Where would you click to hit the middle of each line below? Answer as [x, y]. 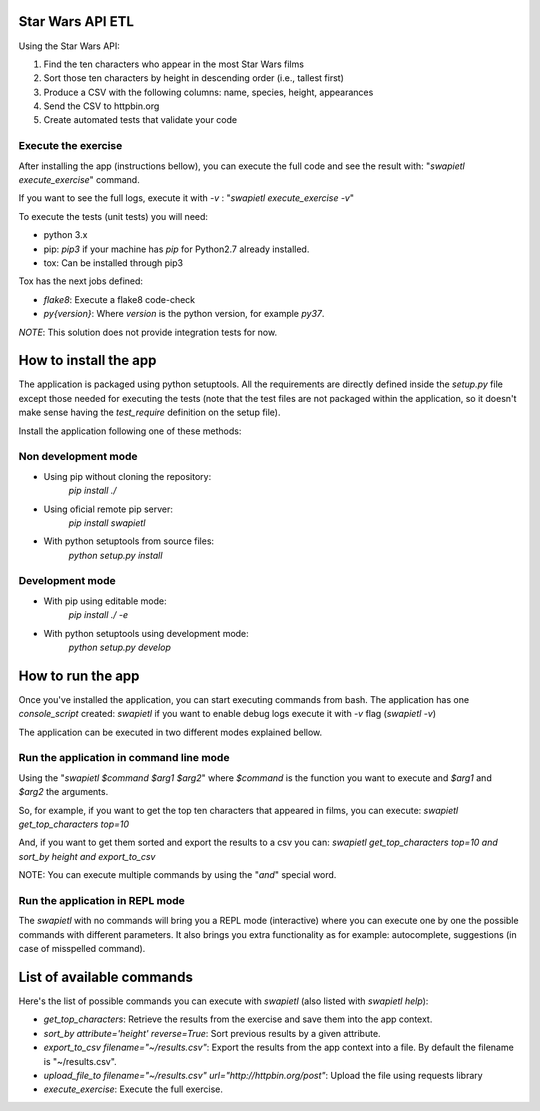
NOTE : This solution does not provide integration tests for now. [148, 332]
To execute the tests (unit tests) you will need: [113, 216]
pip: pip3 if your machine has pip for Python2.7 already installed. [176, 249]
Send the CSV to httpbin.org [101, 106]
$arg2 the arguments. [63, 792]
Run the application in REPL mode [101, 900]
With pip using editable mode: [105, 601]
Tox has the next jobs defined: [81, 281]
